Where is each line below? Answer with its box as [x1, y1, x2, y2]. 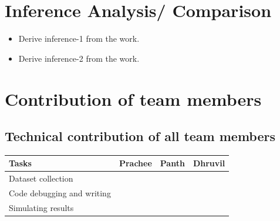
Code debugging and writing [9, 187, 111, 199]
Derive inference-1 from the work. [18, 32, 140, 45]
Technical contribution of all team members [5, 127, 276, 145]
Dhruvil [193, 157, 225, 169]
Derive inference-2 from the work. [18, 52, 140, 64]
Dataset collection [9, 172, 73, 185]
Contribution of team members [5, 86, 262, 110]
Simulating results [9, 201, 74, 213]
